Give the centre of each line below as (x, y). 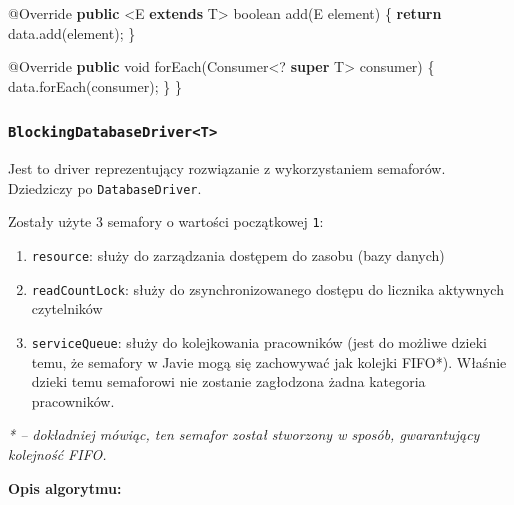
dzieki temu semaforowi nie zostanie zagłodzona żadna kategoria (228, 381)
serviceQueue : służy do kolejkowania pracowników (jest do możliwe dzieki (259, 341)
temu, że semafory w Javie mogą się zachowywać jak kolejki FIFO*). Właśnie (269, 361)
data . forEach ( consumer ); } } (95, 85)
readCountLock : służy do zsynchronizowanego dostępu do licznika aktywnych (267, 288)
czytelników (67, 308)
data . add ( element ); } (72, 32)
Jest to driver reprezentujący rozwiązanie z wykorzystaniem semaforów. (227, 168)
